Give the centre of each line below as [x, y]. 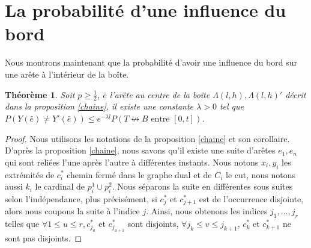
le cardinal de [60, 186]
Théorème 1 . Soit [40, 94]
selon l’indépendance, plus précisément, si [81, 198]
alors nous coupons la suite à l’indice [72, 211]
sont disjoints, [153, 224]
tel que [232, 106]
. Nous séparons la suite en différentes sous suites [202, 186]
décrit [296, 94]
